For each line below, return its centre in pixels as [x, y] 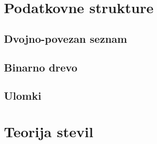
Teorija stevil [49, 131]
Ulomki [23, 96]
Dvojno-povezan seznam [66, 38]
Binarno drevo [41, 67]
